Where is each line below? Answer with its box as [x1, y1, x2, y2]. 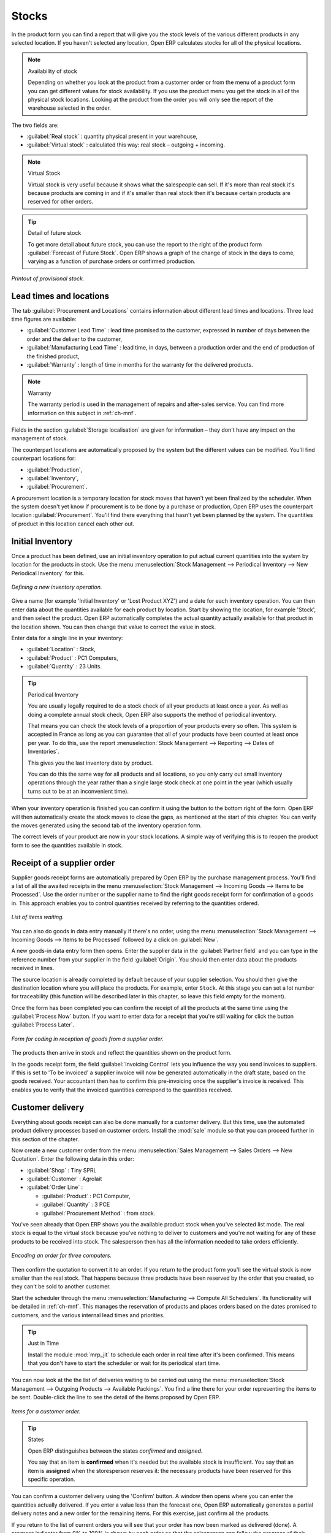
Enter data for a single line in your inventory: [11, 634, 123, 641]
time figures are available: [11, 316, 77, 323]
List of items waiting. [11, 914, 64, 921]
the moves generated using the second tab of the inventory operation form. [11, 822, 202, 829]
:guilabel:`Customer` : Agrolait [26, 1175, 102, 1183]
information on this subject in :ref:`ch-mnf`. [28, 409, 137, 416]
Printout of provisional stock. [11, 275, 85, 282]
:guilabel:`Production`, [26, 466, 83, 473]
